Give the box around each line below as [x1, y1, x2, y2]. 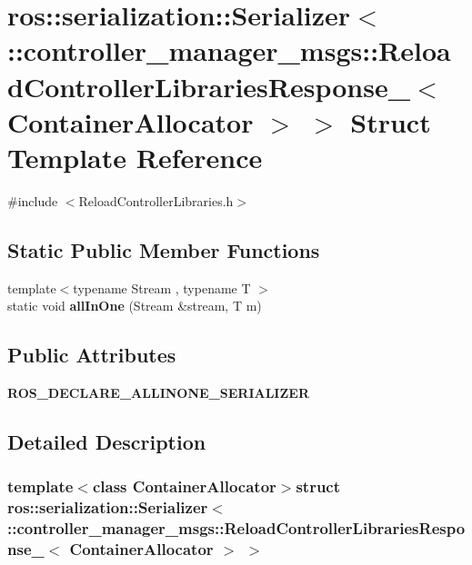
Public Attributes [7, 341, 176, 369]
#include [7, 191, 58, 210]
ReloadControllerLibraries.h [78, 191, 234, 210]
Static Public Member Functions [7, 235, 320, 263]
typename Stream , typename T [73, 278, 251, 297]
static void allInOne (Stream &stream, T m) [7, 296, 262, 315]
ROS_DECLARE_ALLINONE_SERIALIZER [7, 383, 309, 402]
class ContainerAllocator [92, 475, 276, 498]
